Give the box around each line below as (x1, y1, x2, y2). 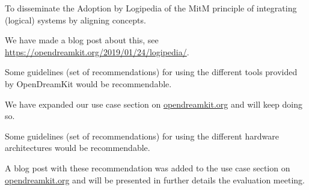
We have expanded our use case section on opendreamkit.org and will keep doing (5, 97, 303, 110)
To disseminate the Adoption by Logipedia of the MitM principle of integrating (5, 2, 297, 14)
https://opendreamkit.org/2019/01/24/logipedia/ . (5, 45, 189, 58)
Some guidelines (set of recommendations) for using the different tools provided (5, 66, 298, 78)
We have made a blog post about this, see (5, 34, 159, 46)
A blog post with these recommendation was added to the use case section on (5, 161, 290, 174)
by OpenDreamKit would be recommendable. (5, 77, 172, 90)
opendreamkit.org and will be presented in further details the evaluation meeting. (5, 173, 305, 186)
